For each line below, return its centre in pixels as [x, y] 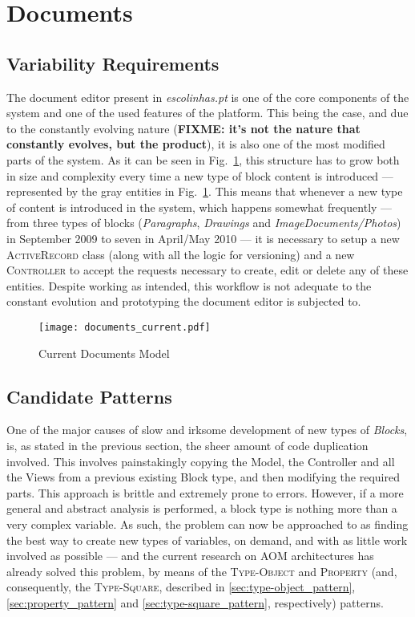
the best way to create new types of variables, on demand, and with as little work [207, 540]
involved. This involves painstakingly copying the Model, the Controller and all [201, 461]
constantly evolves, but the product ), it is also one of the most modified [196, 144]
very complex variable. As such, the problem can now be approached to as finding [207, 524]
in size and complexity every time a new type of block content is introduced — [200, 175]
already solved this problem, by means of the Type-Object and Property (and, [202, 571]
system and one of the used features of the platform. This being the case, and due [207, 113]
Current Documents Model [104, 353]
